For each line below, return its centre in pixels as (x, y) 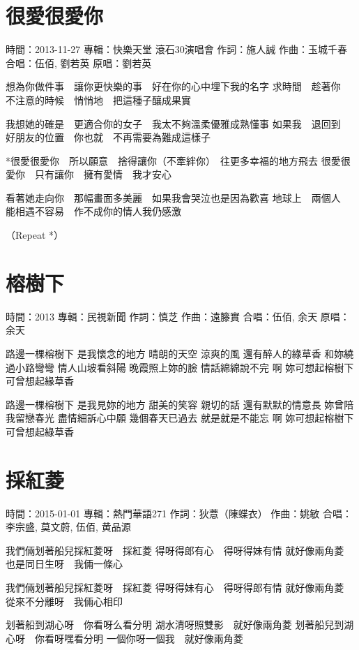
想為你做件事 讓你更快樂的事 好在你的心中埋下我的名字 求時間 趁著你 (173, 86)
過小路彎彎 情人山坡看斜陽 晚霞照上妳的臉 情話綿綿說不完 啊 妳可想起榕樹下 (180, 367)
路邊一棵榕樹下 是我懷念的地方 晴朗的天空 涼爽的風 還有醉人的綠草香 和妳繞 (180, 353)
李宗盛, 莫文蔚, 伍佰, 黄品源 (68, 527)
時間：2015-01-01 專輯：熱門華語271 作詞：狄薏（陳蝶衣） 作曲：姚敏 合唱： (179, 513)
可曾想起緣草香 (40, 381)
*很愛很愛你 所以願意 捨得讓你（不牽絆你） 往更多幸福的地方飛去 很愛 (173, 160)
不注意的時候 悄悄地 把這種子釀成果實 (98, 99)
